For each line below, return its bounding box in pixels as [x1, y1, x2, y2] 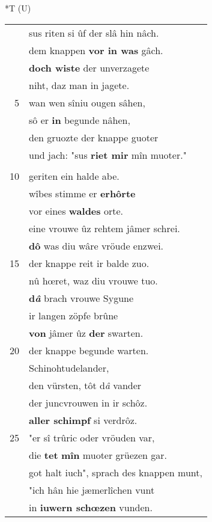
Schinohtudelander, [29, 360, 109, 375]
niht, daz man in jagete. [29, 78, 130, 92]
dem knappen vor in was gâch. [29, 43, 163, 57]
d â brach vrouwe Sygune [29, 290, 134, 305]
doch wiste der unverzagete [29, 60, 150, 75]
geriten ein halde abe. [29, 168, 120, 183]
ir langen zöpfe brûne [29, 308, 118, 322]
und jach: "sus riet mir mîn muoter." [29, 147, 187, 162]
